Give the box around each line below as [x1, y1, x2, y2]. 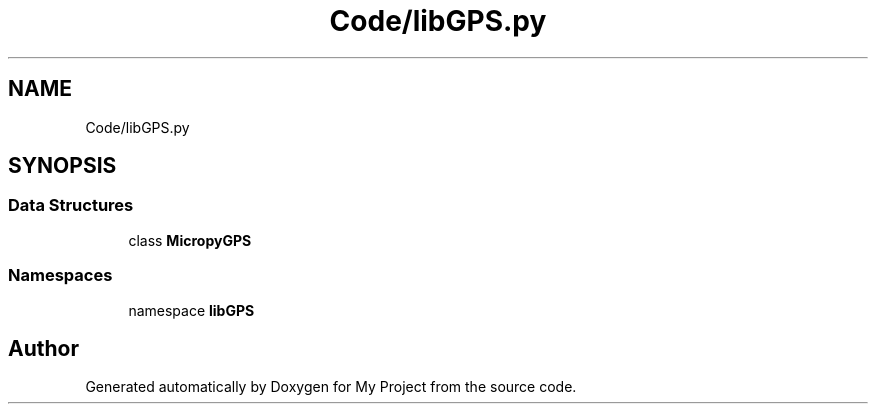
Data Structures [8, 195, 134, 216]
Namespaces [8, 265, 113, 286]
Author [8, 335, 79, 361]
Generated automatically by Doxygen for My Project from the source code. [85, 378, 577, 396]
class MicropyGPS [128, 231, 252, 249]
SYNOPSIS [8, 153, 117, 179]
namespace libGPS [128, 301, 255, 319]
